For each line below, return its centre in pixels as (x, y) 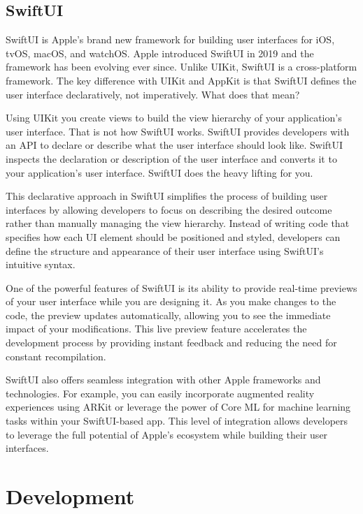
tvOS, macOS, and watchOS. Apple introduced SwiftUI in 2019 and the (160, 53)
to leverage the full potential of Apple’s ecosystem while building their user (167, 434)
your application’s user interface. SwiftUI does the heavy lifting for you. (159, 172)
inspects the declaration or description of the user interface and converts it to (171, 158)
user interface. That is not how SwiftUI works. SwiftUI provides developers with (178, 131)
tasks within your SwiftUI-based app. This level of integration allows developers (177, 421)
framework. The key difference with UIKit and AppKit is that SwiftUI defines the (181, 80)
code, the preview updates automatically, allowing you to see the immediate (168, 315)
